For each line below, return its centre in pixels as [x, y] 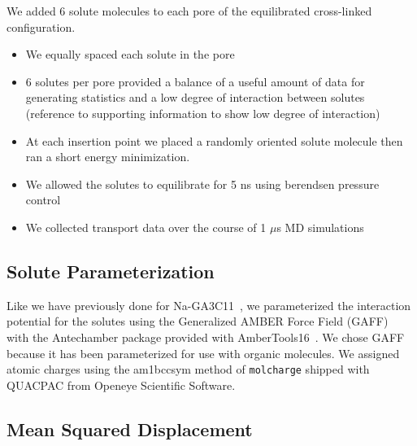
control [43, 200]
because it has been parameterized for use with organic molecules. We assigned [203, 353]
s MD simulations [320, 227]
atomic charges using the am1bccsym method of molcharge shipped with [188, 369]
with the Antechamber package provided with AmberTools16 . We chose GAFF [206, 337]
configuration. [41, 26]
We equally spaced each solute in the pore [130, 54]
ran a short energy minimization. [108, 157]
